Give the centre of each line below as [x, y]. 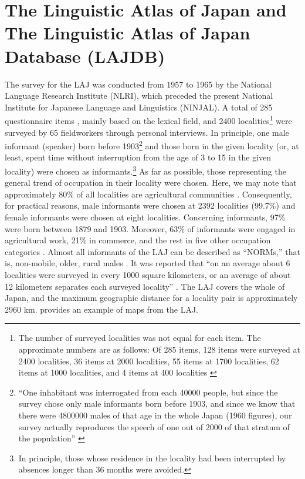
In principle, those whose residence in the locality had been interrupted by [152, 458]
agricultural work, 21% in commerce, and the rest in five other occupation [138, 240]
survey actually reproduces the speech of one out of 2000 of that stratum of [154, 426]
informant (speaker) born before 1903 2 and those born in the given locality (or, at [152, 145]
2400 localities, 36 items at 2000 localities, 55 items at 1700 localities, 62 [149, 361]
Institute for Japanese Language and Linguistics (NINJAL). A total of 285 [139, 107]
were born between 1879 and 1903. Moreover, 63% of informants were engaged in [150, 228]
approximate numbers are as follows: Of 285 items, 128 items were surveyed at [159, 349]
